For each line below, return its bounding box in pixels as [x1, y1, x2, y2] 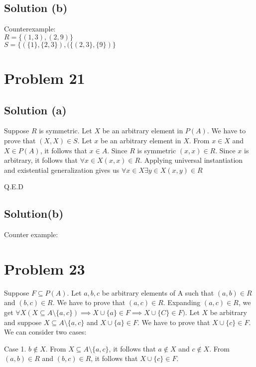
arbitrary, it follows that [4, 155, 78, 165]
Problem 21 [4, 67, 85, 88]
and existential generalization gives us [4, 164, 120, 175]
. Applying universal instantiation [140, 155, 243, 165]
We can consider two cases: [4, 327, 87, 337]
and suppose [4, 317, 42, 327]
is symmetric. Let [39, 125, 92, 136]
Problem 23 [4, 258, 85, 279]
